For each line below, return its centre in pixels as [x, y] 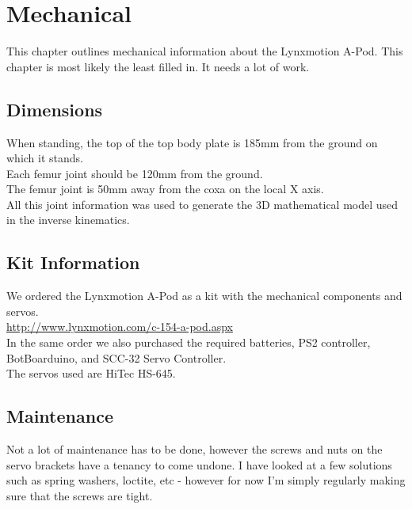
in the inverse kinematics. [68, 220]
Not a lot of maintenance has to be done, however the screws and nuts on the [195, 449]
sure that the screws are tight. [80, 495]
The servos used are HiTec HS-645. [91, 373]
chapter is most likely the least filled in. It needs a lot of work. [158, 66]
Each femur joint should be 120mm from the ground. [135, 173]
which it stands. [45, 158]
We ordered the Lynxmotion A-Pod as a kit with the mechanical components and [204, 296]
